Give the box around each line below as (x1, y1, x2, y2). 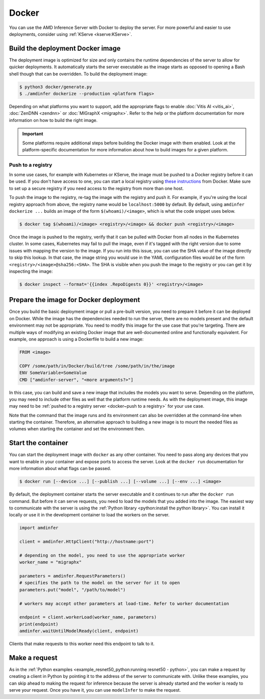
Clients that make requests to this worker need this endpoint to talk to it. (9, 641, 155, 647)
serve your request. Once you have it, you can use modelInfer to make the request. (9, 687, 181, 693)
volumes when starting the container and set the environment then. (9, 426, 145, 432)
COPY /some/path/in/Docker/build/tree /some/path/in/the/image (19, 363, 175, 368)
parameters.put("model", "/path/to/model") (19, 587, 126, 592)
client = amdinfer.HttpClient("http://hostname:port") (19, 539, 154, 545)
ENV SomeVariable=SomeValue (19, 370, 87, 376)
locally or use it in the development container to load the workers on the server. (9, 512, 170, 518)
